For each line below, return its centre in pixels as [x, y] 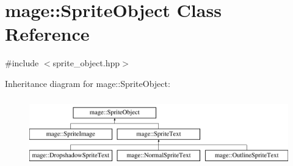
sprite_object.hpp [86, 63]
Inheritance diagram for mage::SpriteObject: [88, 83]
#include [22, 63]
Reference [47, 34]
